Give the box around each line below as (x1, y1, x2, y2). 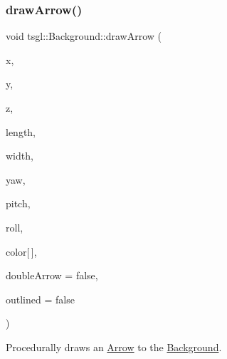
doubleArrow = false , (6, 268, 98, 283)
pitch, (6, 196, 31, 211)
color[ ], (6, 244, 37, 259)
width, (6, 148, 33, 163)
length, (6, 124, 36, 139)
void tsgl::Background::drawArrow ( (6, 28, 162, 43)
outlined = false (6, 291, 75, 306)
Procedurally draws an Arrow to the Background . (6, 339, 222, 354)
